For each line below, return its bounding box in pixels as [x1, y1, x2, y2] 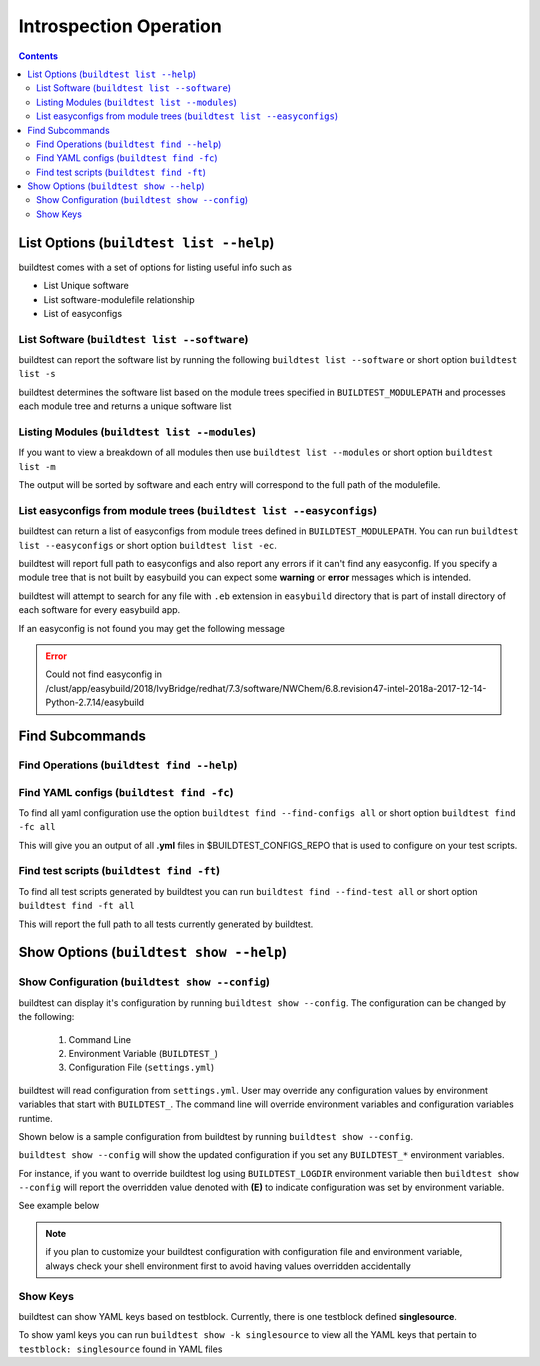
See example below [18, 1200, 100, 1212]
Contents [18, 50, 59, 62]
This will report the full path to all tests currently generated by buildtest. [18, 918, 314, 930]
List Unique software [43, 280, 130, 292]
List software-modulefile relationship [43, 293, 195, 305]
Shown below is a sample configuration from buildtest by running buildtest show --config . [18, 1130, 414, 1142]
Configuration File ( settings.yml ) [68, 1061, 215, 1074]
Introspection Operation [18, 15, 222, 37]
